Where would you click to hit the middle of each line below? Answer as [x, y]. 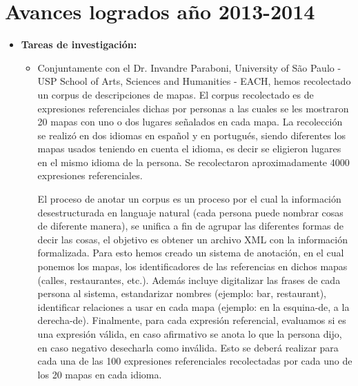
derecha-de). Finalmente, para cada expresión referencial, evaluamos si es [192, 320]
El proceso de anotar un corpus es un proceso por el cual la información [189, 199]
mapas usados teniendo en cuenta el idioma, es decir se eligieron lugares [189, 149]
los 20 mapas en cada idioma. [100, 374]
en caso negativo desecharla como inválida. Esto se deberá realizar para [188, 347]
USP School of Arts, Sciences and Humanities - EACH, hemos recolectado [194, 81]
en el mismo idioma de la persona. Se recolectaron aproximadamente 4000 [193, 162]
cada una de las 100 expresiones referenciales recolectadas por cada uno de [195, 361]
